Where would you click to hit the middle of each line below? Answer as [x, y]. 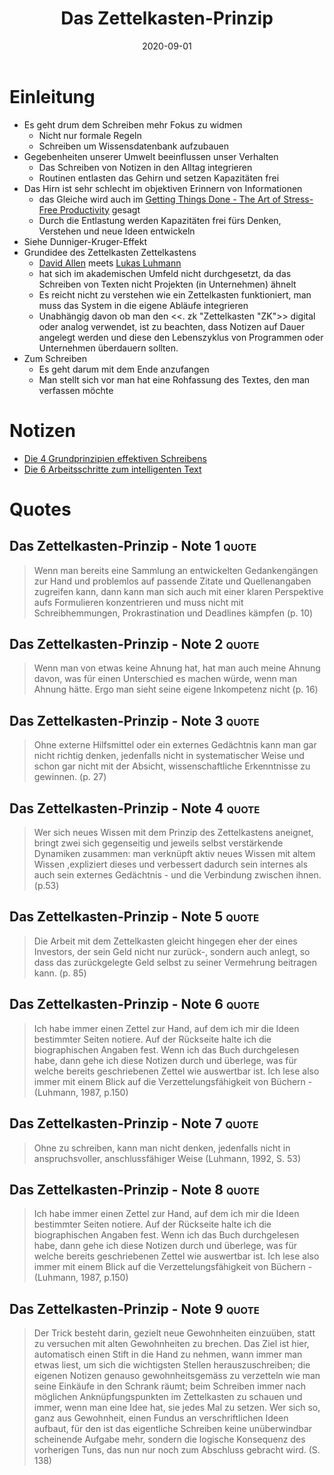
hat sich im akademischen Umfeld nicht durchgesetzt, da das [165, 273]
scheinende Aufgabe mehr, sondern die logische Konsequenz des [169, 1439]
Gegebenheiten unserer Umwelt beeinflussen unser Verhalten [151, 156]
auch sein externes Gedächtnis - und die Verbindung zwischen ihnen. [177, 875]
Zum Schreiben [55, 358]
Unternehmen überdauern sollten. [108, 348]
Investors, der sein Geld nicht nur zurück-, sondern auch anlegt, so [172, 951]
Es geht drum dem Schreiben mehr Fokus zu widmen [133, 124]
